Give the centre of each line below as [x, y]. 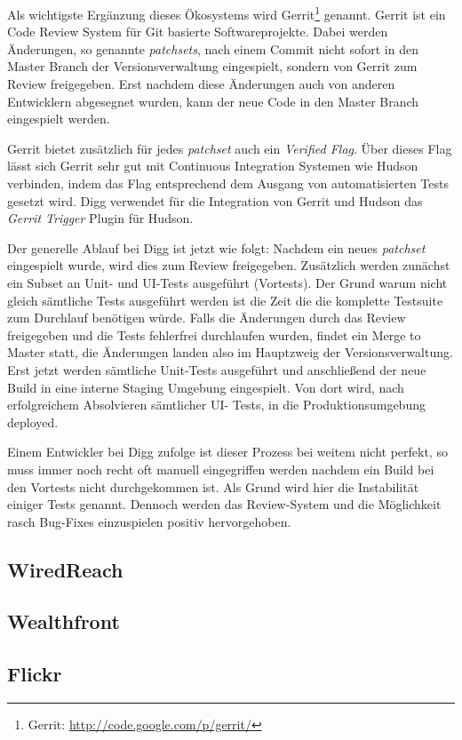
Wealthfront [64, 621]
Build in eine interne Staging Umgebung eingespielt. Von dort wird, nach [206, 387]
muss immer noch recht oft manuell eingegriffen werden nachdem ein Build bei [221, 469]
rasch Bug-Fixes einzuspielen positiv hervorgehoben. [149, 521]
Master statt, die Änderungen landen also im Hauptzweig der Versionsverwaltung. [230, 352]
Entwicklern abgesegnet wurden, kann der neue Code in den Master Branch [213, 101]
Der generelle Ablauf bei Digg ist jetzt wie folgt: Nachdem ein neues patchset [216, 247]
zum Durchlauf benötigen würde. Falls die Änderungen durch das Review [207, 318]
